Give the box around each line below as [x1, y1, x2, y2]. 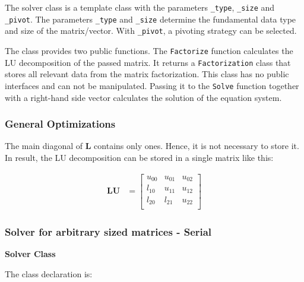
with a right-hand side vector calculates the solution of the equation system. [5, 91, 282, 103]
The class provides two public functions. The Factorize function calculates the [5, 44, 293, 56]
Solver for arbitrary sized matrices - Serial [5, 224, 212, 239]
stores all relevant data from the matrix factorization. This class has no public [5, 68, 289, 80]
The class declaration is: [5, 267, 93, 280]
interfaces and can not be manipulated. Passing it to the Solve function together [5, 79, 299, 91]
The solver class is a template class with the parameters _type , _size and [5, 1, 275, 13]
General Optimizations [5, 116, 116, 131]
